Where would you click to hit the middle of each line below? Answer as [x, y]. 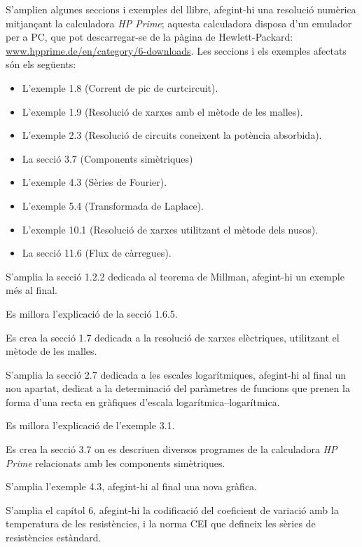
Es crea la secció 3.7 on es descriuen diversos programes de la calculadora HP [172, 449]
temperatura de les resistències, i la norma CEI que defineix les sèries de [161, 524]
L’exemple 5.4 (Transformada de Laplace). [113, 205]
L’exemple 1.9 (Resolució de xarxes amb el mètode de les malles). [162, 111]
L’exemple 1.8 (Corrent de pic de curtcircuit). [120, 87]
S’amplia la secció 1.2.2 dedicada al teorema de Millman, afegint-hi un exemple [175, 276]
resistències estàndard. [54, 538]
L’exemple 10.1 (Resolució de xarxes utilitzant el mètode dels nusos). [170, 229]
